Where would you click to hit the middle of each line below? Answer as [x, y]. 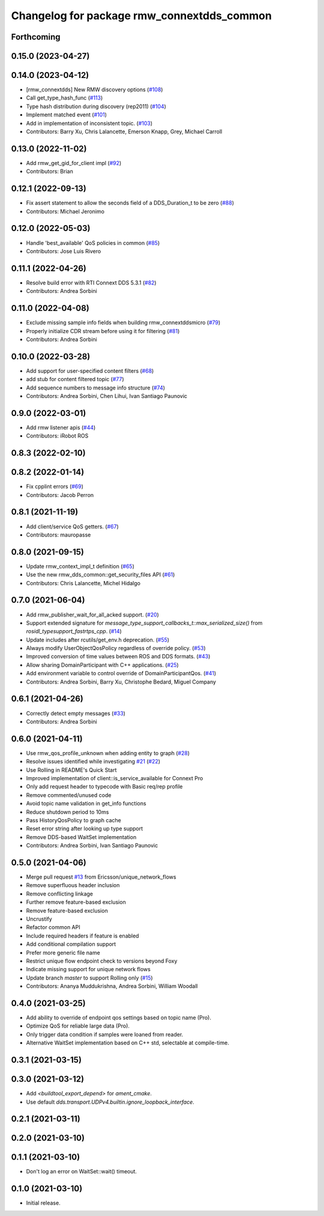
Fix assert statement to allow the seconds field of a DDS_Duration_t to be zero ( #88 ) [130, 203]
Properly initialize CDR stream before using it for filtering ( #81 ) [103, 331]
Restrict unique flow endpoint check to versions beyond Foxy [102, 961]
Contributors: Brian [49, 172]
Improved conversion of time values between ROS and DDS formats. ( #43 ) [118, 657]
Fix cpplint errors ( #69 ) [55, 487]
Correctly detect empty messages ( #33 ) [76, 713]
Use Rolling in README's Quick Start [71, 770]
